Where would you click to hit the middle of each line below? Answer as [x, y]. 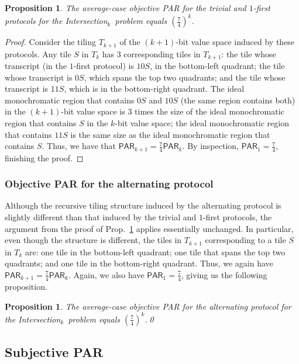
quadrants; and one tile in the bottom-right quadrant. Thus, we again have [139, 263]
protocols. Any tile [38, 53]
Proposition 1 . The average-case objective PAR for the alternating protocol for [148, 306]
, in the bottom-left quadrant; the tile [217, 65]
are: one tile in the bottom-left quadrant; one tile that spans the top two [155, 252]
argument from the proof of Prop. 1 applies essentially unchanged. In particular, [149, 228]
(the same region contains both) [238, 100]
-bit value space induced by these [235, 42]
